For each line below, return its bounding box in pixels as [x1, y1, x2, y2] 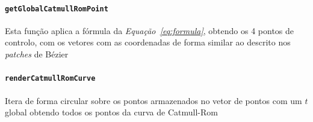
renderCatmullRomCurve [5, 74, 96, 83]
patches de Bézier [5, 48, 69, 60]
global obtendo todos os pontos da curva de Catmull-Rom [5, 106, 218, 118]
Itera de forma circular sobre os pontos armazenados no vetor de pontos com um [5, 94, 302, 106]
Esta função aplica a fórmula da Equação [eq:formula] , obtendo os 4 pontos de [5, 24, 294, 36]
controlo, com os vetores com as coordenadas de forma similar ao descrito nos [5, 36, 291, 48]
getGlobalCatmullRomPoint [5, 4, 108, 13]
